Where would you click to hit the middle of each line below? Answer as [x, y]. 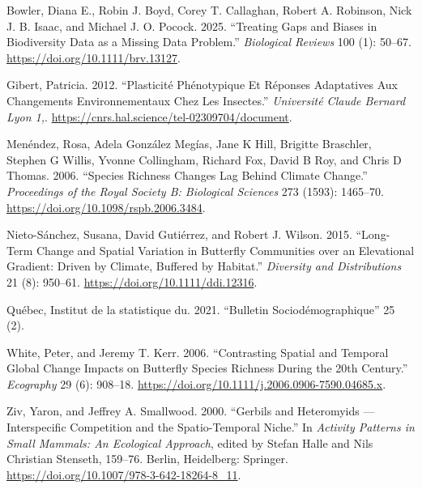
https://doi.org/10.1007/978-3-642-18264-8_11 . [124, 474]
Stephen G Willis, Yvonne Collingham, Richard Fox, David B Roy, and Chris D [204, 159]
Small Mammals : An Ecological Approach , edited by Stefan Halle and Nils [190, 442]
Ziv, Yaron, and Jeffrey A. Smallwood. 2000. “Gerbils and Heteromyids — [191, 411]
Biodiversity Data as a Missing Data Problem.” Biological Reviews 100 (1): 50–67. [209, 42]
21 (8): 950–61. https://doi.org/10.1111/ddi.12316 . [132, 281]
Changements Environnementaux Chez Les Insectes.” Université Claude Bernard [206, 100]
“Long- [373, 234]
